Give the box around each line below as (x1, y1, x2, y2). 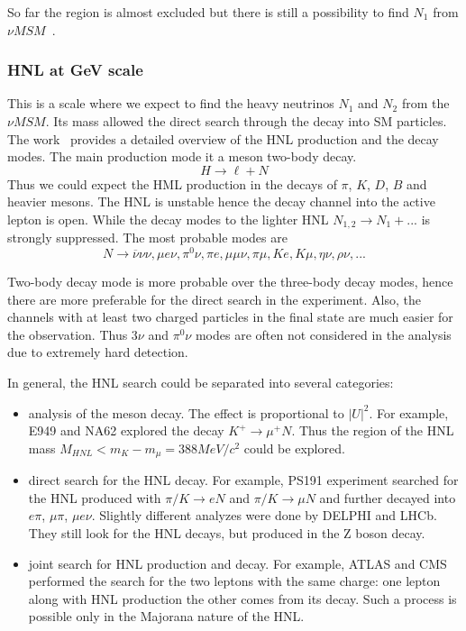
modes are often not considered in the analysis (195, 325, 452, 343)
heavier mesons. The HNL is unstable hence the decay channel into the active (7, 192, 435, 211)
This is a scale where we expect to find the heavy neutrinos (7, 94, 334, 113)
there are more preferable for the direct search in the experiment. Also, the (7, 289, 421, 308)
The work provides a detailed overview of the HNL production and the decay (7, 129, 439, 148)
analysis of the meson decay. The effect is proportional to (28, 403, 344, 422)
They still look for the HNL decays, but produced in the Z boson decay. (28, 524, 425, 543)
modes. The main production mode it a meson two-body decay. (7, 147, 357, 166)
